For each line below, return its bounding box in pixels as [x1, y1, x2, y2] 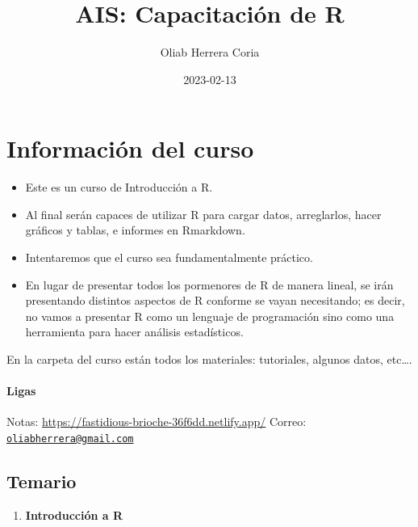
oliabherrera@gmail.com [6, 432, 134, 445]
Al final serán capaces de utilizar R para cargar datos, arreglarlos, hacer [25, 205, 382, 222]
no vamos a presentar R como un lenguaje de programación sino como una [25, 307, 395, 324]
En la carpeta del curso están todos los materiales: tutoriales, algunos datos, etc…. [6, 351, 412, 367]
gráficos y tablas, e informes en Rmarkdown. [25, 221, 245, 238]
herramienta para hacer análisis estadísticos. [25, 323, 244, 340]
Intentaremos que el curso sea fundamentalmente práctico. [25, 249, 313, 266]
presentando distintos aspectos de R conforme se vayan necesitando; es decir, [25, 292, 405, 309]
